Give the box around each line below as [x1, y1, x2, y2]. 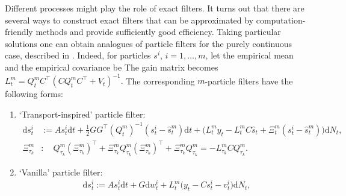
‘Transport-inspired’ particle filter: [19, 107, 146, 120]
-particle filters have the [205, 74, 293, 87]
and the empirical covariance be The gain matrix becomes [5, 60, 218, 73]
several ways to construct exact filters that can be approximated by [5, 13, 254, 26]
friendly [5, 25, 33, 38]
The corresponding [126, 74, 195, 87]
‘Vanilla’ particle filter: [19, 165, 103, 178]
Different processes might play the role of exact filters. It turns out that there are [5, 2, 304, 14]
